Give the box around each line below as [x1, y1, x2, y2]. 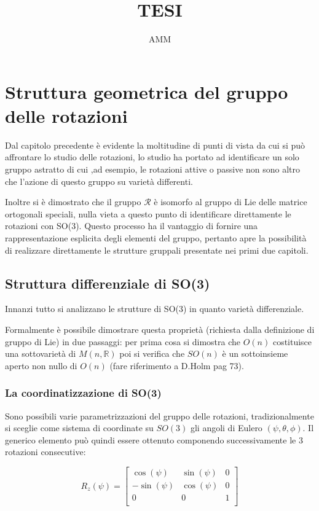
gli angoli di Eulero [190, 421, 262, 434]
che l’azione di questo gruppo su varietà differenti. [5, 174, 193, 187]
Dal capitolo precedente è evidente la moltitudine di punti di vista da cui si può [5, 138, 305, 151]
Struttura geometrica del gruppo [5, 79, 288, 104]
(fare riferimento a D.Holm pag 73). [109, 359, 244, 372]
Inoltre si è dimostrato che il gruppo [5, 195, 141, 208]
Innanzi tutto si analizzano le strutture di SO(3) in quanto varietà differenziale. [5, 302, 304, 315]
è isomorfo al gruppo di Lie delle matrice [154, 195, 307, 208]
